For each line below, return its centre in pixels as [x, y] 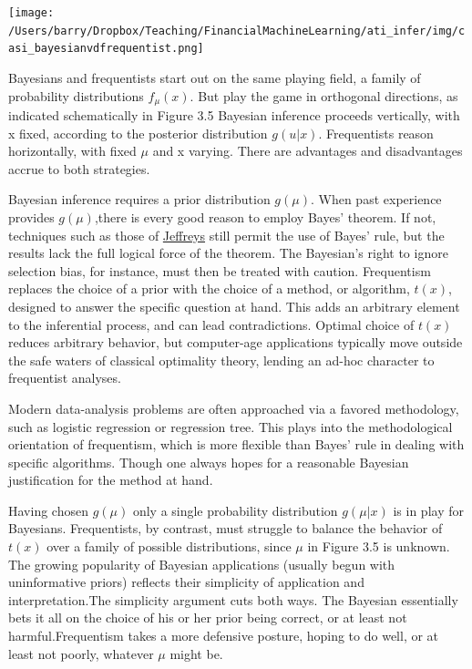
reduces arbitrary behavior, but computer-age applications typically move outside [236, 342]
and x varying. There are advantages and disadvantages [308, 151]
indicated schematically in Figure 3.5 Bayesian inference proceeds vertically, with [234, 115]
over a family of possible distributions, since [169, 546]
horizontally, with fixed [72, 151]
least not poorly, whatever [81, 653]
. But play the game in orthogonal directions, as [324, 95]
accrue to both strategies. [79, 168]
